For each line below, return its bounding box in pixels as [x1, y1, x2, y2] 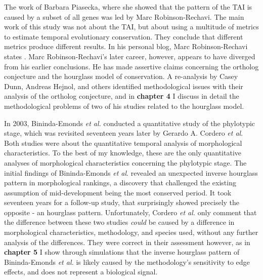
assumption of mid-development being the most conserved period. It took [4, 187, 232, 197]
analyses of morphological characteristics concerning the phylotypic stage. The [4, 157, 247, 168]
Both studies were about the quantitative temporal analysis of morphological [4, 137, 242, 148]
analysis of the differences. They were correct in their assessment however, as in [4, 236, 250, 247]
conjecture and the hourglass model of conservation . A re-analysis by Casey [4, 71, 238, 82]
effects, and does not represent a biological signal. [4, 266, 158, 277]
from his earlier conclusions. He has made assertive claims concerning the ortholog [4, 61, 259, 71]
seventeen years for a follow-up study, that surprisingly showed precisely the [4, 197, 240, 208]
